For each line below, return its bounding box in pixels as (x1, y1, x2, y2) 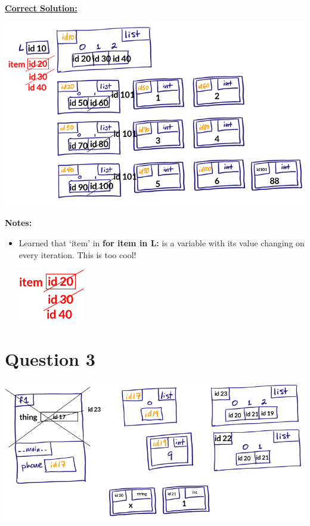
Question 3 (5, 347, 95, 371)
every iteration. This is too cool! (18, 248, 137, 261)
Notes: (5, 216, 32, 229)
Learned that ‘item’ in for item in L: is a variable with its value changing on (18, 237, 305, 249)
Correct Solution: (5, 2, 77, 14)
